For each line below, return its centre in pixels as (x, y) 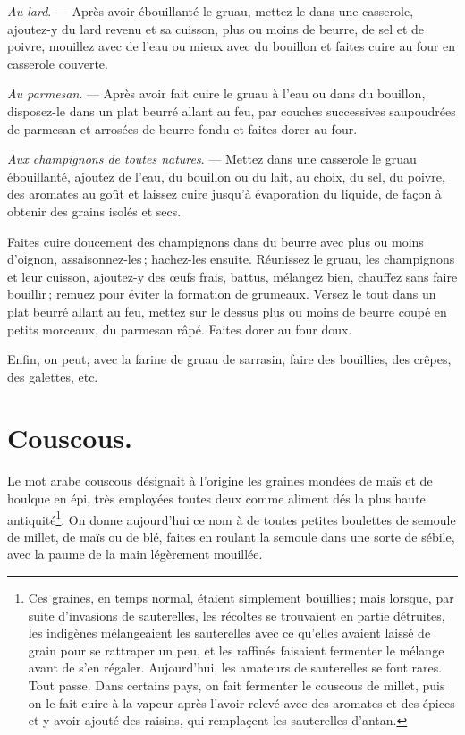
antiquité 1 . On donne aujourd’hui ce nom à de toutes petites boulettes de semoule (232, 518)
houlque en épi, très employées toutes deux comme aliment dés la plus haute (216, 498)
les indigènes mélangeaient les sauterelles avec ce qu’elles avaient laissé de (229, 633)
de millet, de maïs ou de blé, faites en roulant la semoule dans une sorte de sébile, (231, 536)
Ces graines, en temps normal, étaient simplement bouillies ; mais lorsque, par (241, 598)
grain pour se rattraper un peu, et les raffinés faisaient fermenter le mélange (236, 650)
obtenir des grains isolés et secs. (94, 211)
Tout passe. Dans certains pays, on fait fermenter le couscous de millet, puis (237, 685)
